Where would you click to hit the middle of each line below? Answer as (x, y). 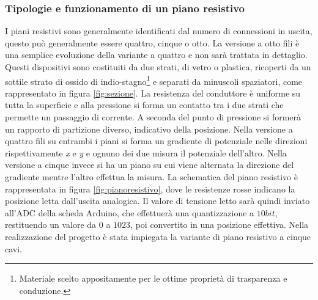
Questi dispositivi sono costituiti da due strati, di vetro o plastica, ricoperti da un (158, 67)
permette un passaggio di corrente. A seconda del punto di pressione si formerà (153, 117)
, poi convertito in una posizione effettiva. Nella (220, 225)
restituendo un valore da (51, 225)
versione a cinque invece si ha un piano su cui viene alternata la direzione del (150, 165)
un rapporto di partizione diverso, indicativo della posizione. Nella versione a (149, 129)
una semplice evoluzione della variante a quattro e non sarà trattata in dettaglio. (156, 55)
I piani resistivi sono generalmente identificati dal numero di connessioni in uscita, (159, 31)
